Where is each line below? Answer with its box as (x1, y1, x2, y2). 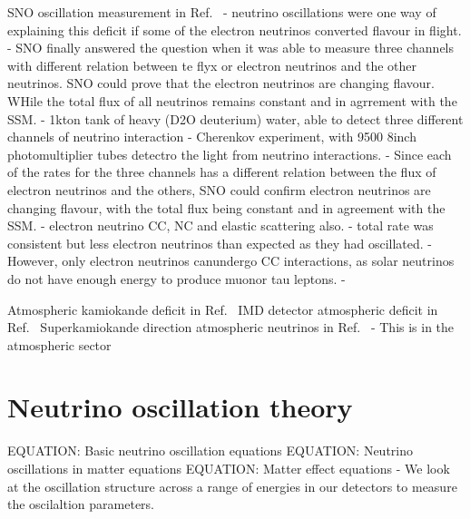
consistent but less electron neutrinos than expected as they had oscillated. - (7, 233, 433, 252)
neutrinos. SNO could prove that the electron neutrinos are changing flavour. (7, 73, 435, 93)
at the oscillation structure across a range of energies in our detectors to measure (7, 476, 457, 495)
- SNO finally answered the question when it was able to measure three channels (7, 38, 455, 57)
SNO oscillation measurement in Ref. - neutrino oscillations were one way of (7, 3, 436, 21)
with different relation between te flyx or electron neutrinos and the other (7, 55, 417, 74)
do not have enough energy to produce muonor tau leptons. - (7, 269, 346, 288)
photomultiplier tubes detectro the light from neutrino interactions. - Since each (7, 144, 452, 163)
